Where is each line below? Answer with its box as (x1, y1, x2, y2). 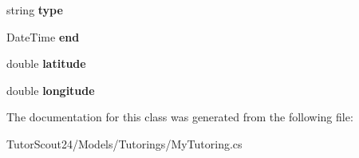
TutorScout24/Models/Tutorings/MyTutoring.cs (6, 135, 243, 152)
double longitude (6, 81, 95, 98)
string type (6, 2, 63, 18)
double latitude (6, 55, 86, 72)
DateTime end (6, 28, 80, 45)
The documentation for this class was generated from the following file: (6, 109, 353, 125)
